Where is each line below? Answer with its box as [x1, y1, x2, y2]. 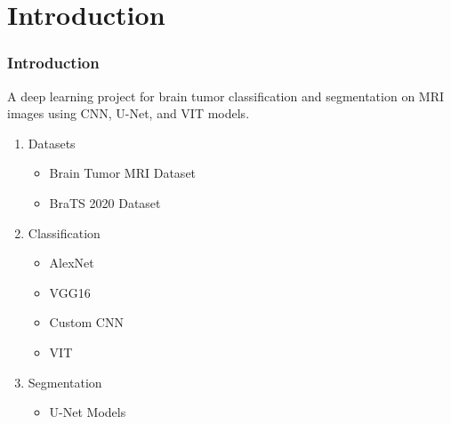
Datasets [28, 133, 76, 152]
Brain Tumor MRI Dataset [49, 164, 197, 182]
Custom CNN [49, 313, 124, 332]
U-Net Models [49, 403, 126, 421]
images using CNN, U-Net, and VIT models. [7, 104, 250, 123]
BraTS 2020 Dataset [49, 193, 161, 212]
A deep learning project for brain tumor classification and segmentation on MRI [7, 86, 445, 105]
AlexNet [49, 253, 94, 272]
